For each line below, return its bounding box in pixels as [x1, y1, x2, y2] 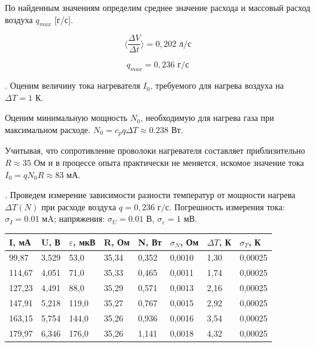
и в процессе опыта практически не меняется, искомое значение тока [48, 156, 304, 169]
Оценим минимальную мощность [5, 111, 127, 124]
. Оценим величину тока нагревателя [5, 79, 140, 92]
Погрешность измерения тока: [174, 200, 285, 213]
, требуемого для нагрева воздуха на [150, 79, 284, 92]
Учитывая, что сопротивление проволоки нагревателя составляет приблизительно [5, 144, 305, 157]
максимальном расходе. [5, 123, 90, 136]
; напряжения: [53, 212, 105, 225]
